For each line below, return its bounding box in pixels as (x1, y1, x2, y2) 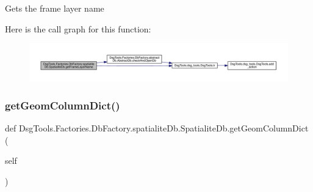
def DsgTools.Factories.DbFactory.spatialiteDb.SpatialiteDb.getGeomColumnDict (5, 122, 309, 135)
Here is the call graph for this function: (5, 22, 151, 35)
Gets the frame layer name (5, 2, 104, 14)
